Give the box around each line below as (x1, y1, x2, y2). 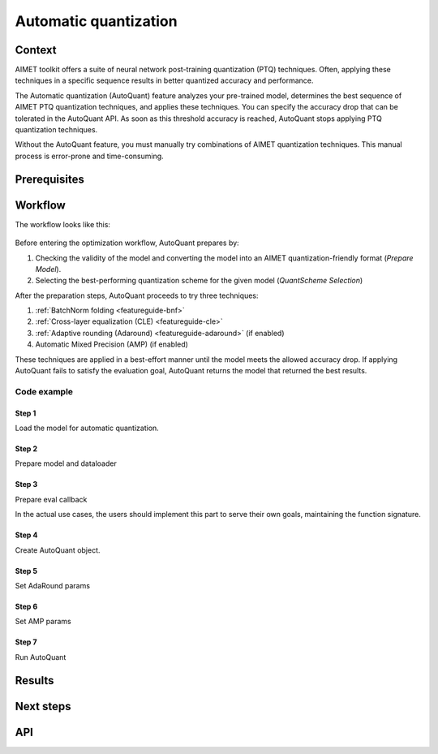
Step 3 (15, 480, 38, 489)
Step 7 (15, 637, 37, 647)
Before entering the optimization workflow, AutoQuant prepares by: (15, 238, 239, 248)
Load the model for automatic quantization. (15, 423, 160, 433)
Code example (15, 386, 73, 397)
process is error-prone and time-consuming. (15, 151, 164, 161)
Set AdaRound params (15, 580, 91, 590)
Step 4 (15, 530, 38, 540)
